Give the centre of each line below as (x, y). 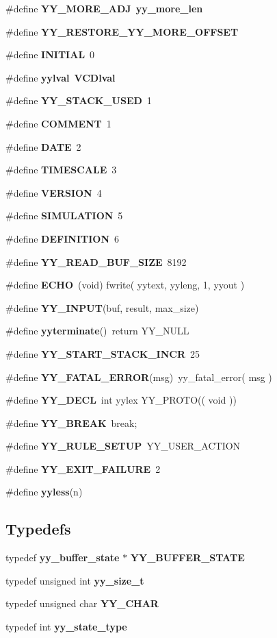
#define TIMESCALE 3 (61, 170)
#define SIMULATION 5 (64, 216)
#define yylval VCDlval (61, 77)
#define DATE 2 (43, 146)
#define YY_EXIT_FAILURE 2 (83, 468)
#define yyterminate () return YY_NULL (97, 331)
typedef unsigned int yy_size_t (75, 580)
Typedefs (38, 529)
